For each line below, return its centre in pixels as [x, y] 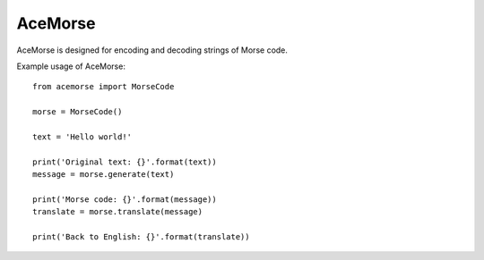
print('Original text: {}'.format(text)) [125, 162]
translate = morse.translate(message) [118, 212]
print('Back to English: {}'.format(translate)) [141, 237]
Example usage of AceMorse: [71, 66]
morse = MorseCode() [78, 112]
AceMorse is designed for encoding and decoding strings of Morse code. [152, 50]
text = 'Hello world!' [82, 137]
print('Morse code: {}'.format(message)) [125, 199]
